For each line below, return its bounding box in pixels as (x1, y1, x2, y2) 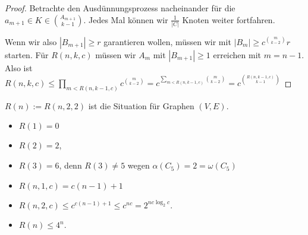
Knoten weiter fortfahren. (182, 13, 275, 26)
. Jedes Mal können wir (83, 13, 168, 26)
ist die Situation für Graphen (88, 99, 194, 112)
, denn (59, 159, 82, 172)
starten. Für (5, 48, 49, 61)
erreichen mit (213, 48, 262, 61)
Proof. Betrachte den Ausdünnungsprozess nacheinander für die (5, 2, 235, 14)
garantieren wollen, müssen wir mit (103, 35, 231, 47)
